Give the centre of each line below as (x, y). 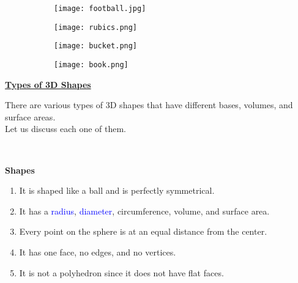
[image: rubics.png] (96, 27)
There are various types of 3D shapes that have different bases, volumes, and (149, 105)
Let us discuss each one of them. (66, 129)
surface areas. (30, 116)
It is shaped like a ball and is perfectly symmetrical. (117, 190)
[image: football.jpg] (100, 9)
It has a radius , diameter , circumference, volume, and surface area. (144, 211)
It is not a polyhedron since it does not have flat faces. (121, 272)
